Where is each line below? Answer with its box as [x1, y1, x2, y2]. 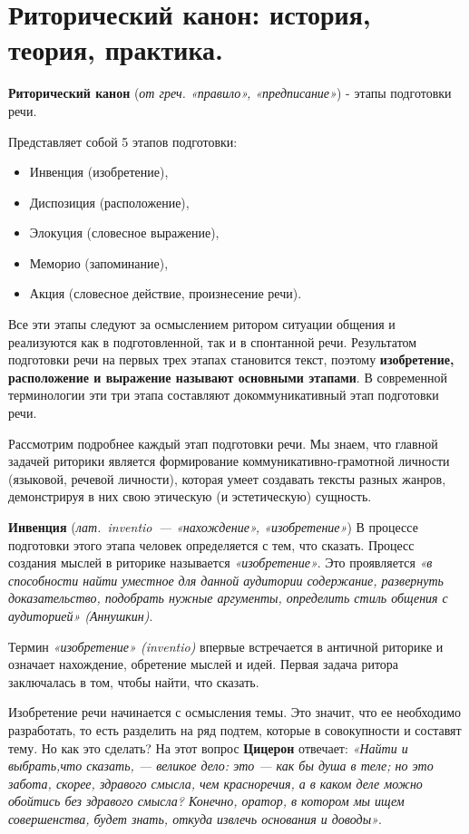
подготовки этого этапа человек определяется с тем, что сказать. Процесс [8, 535, 415, 554]
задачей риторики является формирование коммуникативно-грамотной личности [8, 451, 450, 470]
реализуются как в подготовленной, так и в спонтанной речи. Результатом [8, 332, 417, 351]
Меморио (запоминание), [29, 253, 169, 272]
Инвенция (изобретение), [29, 162, 169, 181]
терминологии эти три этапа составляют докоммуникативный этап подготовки [8, 385, 439, 404]
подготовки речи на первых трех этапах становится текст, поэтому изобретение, [8, 350, 454, 369]
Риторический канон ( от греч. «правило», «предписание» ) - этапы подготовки [8, 83, 452, 102]
